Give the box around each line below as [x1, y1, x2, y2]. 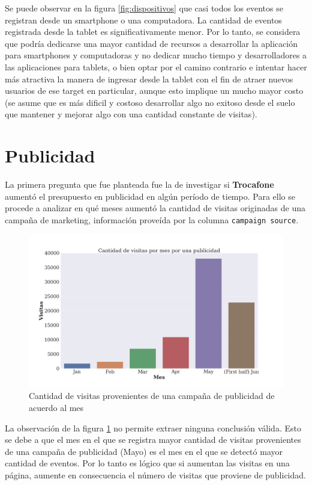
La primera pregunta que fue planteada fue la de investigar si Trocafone [5, 178, 274, 191]
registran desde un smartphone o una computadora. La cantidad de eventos [5, 13, 282, 26]
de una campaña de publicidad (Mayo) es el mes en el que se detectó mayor [5, 445, 283, 457]
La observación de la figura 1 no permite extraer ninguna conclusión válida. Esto [5, 421, 301, 434]
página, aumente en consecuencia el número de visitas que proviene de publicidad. [5, 468, 306, 481]
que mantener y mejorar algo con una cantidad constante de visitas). [5, 108, 257, 120]
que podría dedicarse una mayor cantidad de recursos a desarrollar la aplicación [5, 37, 298, 49]
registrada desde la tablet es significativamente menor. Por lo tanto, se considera [5, 25, 301, 38]
